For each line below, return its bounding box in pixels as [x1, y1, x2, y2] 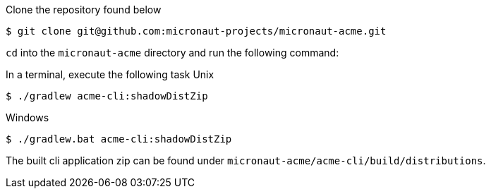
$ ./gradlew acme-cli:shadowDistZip [6, 90, 208, 102]
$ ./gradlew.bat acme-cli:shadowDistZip [6, 133, 232, 145]
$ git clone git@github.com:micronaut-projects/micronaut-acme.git [6, 25, 387, 37]
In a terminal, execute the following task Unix [6, 68, 214, 80]
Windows [6, 111, 49, 123]
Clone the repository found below [6, 4, 162, 16]
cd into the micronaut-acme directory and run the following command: [6, 47, 339, 59]
